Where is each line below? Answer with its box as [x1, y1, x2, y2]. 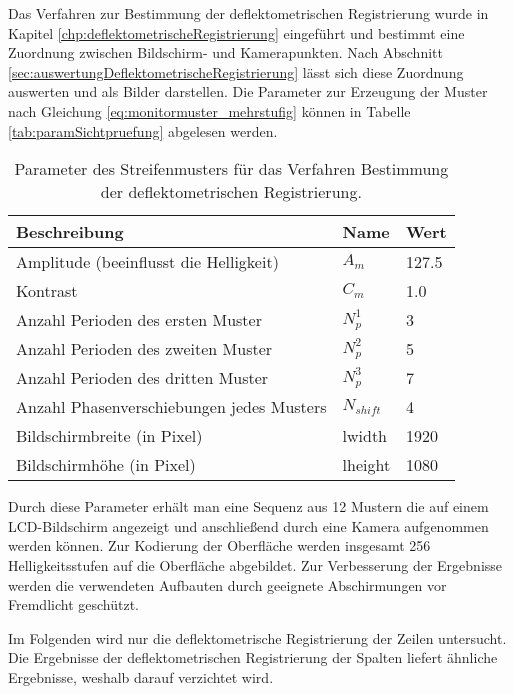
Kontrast [16, 279, 78, 303]
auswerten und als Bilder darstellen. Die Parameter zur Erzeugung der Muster [8, 81, 488, 102]
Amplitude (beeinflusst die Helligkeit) [16, 250, 279, 274]
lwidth [342, 424, 387, 448]
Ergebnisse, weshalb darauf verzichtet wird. [8, 666, 274, 687]
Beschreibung [16, 220, 124, 244]
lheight [342, 453, 391, 477]
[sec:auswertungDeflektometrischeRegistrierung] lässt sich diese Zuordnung [8, 61, 464, 82]
